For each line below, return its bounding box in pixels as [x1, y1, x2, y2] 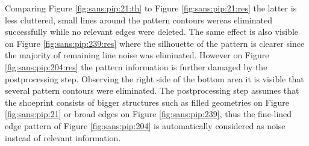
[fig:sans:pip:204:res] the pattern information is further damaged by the [5, 60, 267, 73]
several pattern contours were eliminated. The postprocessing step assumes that [5, 84, 299, 97]
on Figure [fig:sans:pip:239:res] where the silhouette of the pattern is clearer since [5, 37, 305, 49]
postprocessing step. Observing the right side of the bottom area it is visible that [5, 72, 304, 85]
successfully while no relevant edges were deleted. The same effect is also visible [5, 25, 299, 38]
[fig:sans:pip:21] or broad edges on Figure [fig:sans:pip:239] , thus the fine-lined [5, 108, 292, 120]
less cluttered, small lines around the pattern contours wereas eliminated [5, 13, 272, 26]
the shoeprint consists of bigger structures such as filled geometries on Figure [5, 96, 290, 108]
